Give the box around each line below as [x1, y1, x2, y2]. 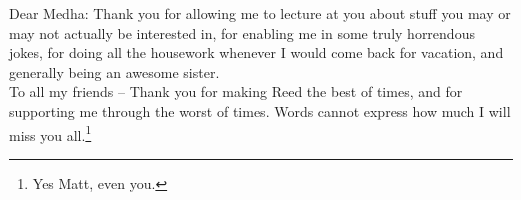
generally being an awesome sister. [9, 61, 220, 82]
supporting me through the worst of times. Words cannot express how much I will [9, 100, 511, 121]
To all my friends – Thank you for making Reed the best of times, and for [9, 81, 463, 102]
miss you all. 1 [9, 121, 92, 145]
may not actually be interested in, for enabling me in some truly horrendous [9, 22, 475, 43]
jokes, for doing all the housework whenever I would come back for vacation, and [9, 42, 504, 63]
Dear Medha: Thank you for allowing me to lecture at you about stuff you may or [9, 3, 511, 23]
